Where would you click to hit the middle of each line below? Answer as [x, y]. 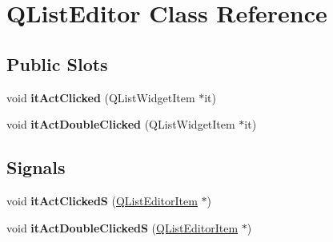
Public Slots [57, 63]
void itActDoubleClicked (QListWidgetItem [121, 124]
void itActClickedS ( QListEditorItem [102, 200]
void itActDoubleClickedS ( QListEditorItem [122, 227]
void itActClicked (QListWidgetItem [101, 97]
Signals [36, 167]
